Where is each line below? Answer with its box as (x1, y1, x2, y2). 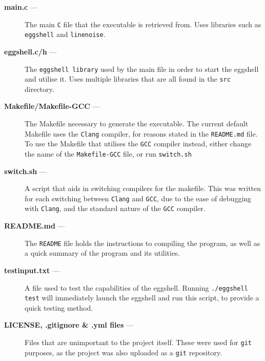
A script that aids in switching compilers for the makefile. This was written (25, 183, 261, 194)
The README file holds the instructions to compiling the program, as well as (25, 237, 260, 248)
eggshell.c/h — (4, 46, 57, 56)
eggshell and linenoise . (25, 29, 106, 40)
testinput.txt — (4, 264, 59, 275)
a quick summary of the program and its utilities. (25, 248, 180, 258)
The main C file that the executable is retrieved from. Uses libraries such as (25, 18, 261, 29)
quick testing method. (25, 302, 93, 313)
